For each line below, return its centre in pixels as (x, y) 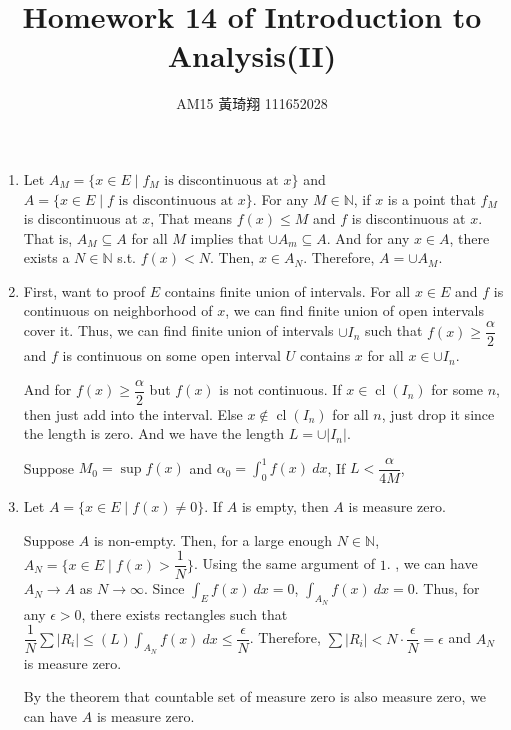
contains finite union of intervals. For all (287, 290)
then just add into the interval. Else (133, 413)
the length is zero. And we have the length (154, 433)
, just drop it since (438, 413)
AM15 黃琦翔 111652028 (252, 103)
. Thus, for (447, 588)
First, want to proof (84, 290)
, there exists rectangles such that (184, 613)
